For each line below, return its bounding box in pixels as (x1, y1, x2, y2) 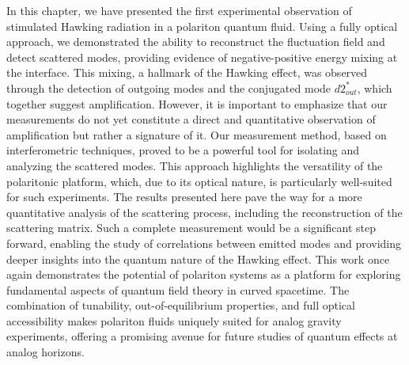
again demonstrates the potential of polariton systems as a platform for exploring (6, 266, 401, 283)
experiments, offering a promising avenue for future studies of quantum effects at (6, 328, 398, 344)
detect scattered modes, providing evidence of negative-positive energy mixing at (6, 48, 398, 65)
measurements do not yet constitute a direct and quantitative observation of (6, 111, 376, 127)
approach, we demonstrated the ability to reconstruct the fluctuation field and (6, 33, 385, 50)
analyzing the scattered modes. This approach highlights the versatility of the (6, 157, 383, 173)
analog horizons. (6, 344, 85, 360)
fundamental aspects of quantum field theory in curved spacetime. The (6, 281, 350, 298)
